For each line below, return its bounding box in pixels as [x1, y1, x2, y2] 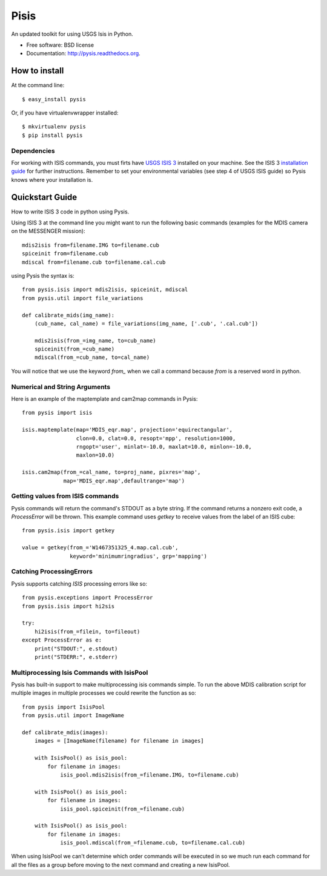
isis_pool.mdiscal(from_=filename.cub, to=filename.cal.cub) [60, 840, 246, 846]
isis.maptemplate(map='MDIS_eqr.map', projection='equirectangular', [22, 426, 233, 433]
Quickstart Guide [11, 192, 78, 202]
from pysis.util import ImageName [22, 712, 124, 719]
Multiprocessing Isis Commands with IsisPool [11, 668, 148, 677]
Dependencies [11, 146, 56, 155]
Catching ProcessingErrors [11, 567, 93, 576]
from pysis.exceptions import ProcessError [22, 594, 153, 601]
